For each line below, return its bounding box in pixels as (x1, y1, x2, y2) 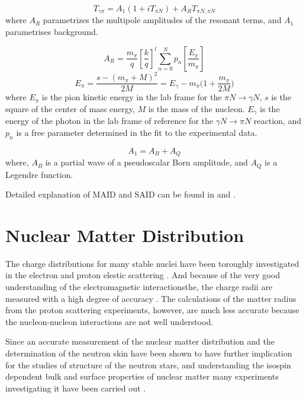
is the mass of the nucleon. (148, 102, 245, 114)
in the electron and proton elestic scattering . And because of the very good (5, 269, 280, 281)
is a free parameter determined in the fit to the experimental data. (16, 126, 257, 138)
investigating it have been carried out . (5, 381, 146, 394)
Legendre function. (5, 168, 73, 180)
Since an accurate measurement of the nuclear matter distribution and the (5, 335, 275, 348)
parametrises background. (5, 26, 98, 38)
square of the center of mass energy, (5, 102, 135, 114)
